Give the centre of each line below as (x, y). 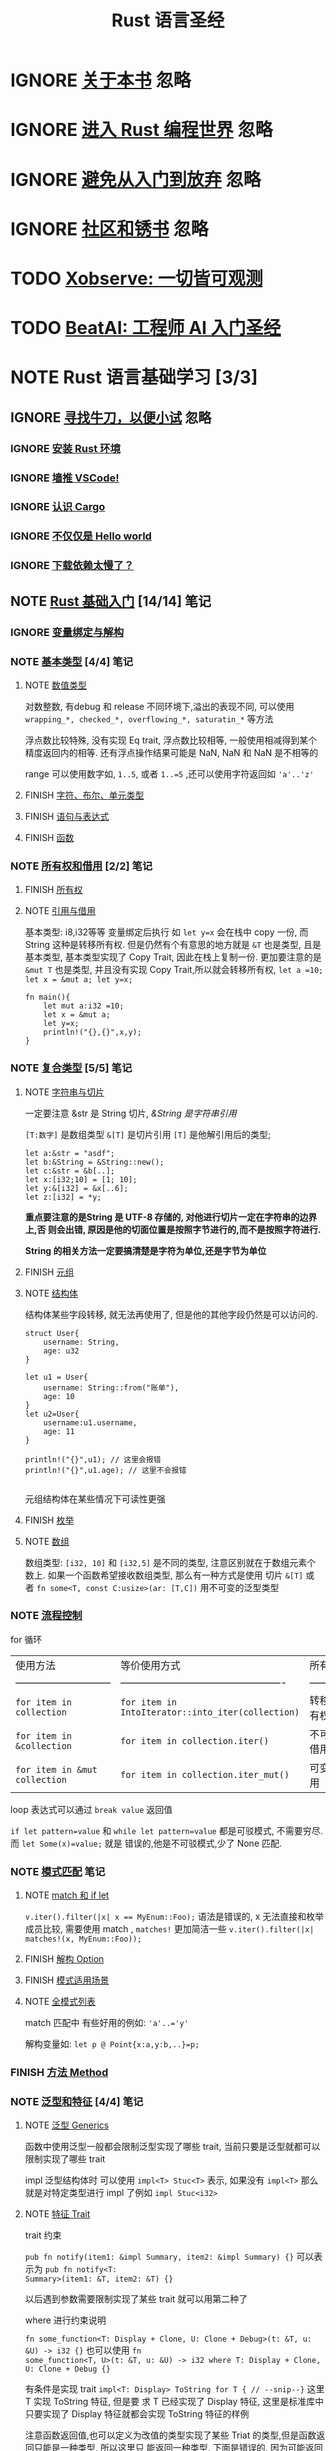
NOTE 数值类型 (56, 685)
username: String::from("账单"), (111, 1387)
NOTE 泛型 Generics (67, 2125)
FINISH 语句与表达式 (67, 816)
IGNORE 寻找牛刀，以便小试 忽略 (111, 417)
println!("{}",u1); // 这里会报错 (93, 1459)
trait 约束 (43, 2235)
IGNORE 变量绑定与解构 (67, 632)
